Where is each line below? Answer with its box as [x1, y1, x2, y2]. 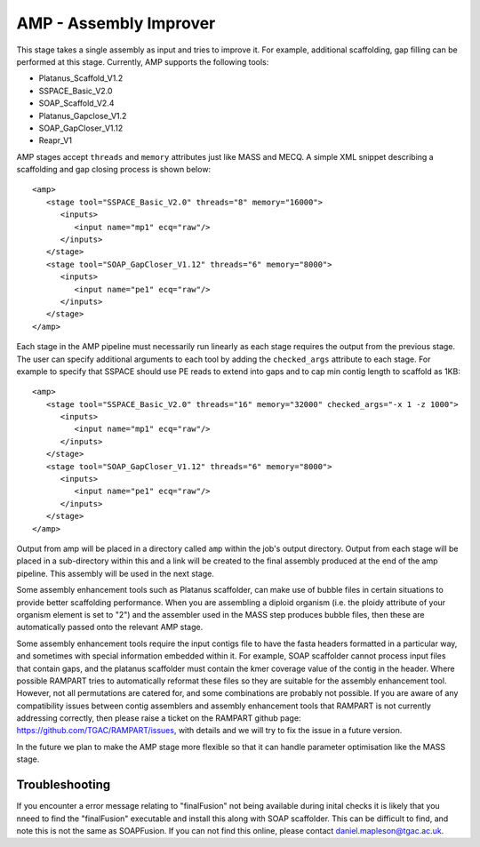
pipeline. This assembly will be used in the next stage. [16, 568, 215, 579]
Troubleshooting [16, 778, 111, 793]
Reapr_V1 [38, 135, 73, 146]
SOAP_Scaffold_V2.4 [38, 98, 115, 108]
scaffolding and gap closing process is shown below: [16, 164, 212, 175]
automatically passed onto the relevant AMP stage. [16, 622, 204, 633]
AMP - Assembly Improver [16, 13, 216, 33]
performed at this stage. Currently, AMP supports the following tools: [16, 56, 269, 67]
